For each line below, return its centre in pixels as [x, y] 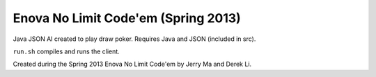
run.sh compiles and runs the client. [66, 51]
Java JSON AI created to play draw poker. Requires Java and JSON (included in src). [134, 39]
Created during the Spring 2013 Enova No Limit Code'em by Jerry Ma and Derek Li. [132, 64]
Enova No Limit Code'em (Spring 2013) [127, 18]
